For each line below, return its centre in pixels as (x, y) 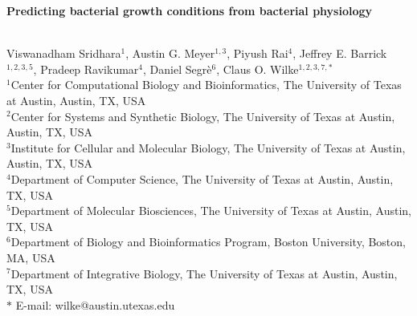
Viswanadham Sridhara (64, 53)
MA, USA (31, 257)
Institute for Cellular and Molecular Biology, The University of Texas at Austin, (208, 147)
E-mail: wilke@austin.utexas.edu (95, 304)
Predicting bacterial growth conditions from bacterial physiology (190, 10)
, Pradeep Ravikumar (86, 69)
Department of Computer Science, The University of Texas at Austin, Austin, (202, 178)
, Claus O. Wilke (258, 69)
